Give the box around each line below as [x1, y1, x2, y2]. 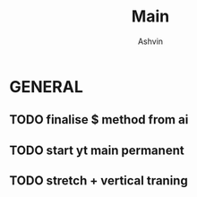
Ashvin [137, 36, 164, 47]
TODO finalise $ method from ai [9, 112, 189, 127]
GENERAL [9, 76, 83, 97]
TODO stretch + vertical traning [9, 173, 188, 189]
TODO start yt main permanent [9, 142, 185, 158]
